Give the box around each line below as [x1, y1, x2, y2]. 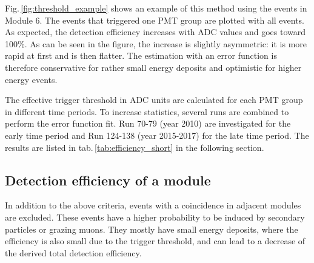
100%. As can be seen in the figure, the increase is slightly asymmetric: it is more [5, 37, 307, 50]
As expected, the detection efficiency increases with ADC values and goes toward [5, 25, 306, 38]
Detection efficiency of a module [5, 170, 211, 189]
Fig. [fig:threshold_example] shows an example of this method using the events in [5, 2, 307, 14]
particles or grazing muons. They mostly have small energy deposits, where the [5, 222, 298, 235]
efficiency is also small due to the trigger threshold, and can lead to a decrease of [5, 235, 306, 247]
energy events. [5, 73, 58, 85]
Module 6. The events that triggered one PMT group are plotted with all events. [5, 13, 305, 26]
